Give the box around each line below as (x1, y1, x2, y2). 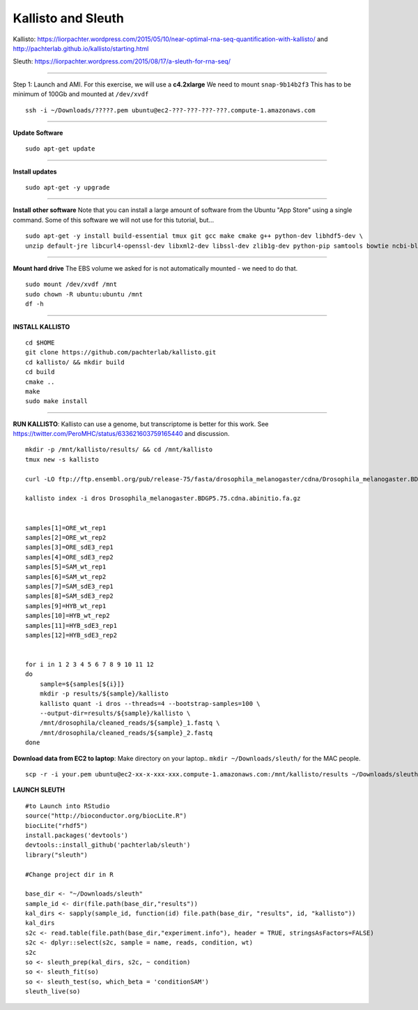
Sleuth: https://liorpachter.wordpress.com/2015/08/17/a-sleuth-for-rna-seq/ (13, 57, 231, 66)
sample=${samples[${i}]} (39, 680, 125, 688)
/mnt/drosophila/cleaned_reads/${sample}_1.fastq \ (39, 719, 220, 727)
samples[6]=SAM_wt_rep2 (25, 573, 107, 580)
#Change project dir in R (25, 870, 114, 878)
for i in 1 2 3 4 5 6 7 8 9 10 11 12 (25, 661, 155, 669)
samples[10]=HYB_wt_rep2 (25, 612, 110, 620)
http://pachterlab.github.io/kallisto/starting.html (13, 44, 149, 52)
